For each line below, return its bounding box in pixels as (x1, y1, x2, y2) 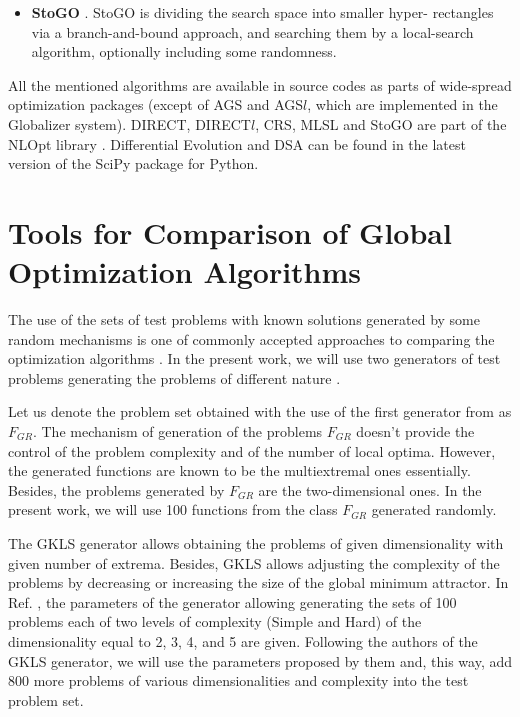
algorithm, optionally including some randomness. (31, 41, 337, 62)
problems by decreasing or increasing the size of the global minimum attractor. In (8, 572, 509, 593)
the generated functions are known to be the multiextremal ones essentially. (8, 460, 471, 481)
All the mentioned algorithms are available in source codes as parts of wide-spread (8, 74, 512, 95)
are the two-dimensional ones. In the (258, 479, 482, 500)
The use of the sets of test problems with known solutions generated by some (8, 309, 480, 330)
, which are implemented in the (307, 94, 498, 115)
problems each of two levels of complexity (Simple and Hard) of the (8, 611, 422, 632)
